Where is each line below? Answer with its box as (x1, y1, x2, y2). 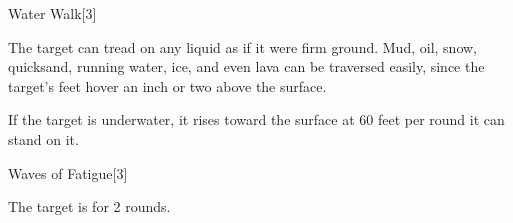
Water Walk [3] (8, 3, 97, 23)
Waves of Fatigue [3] (8, 162, 128, 183)
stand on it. (8, 128, 79, 149)
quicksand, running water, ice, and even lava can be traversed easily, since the (8, 56, 485, 77)
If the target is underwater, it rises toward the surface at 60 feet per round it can (8, 109, 505, 130)
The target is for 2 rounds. (8, 196, 171, 217)
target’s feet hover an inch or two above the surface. (8, 75, 327, 96)
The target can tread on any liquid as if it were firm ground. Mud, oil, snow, (8, 36, 477, 57)
